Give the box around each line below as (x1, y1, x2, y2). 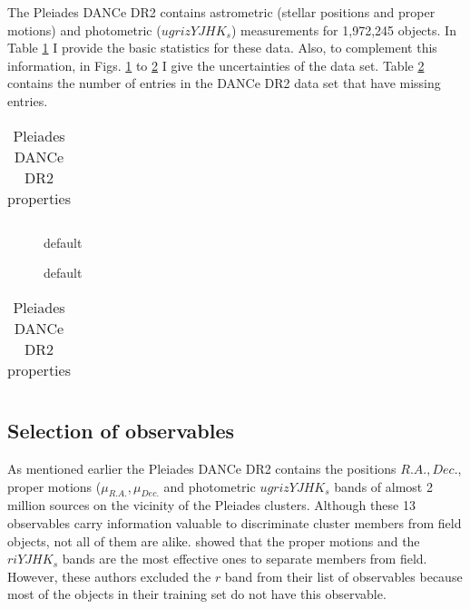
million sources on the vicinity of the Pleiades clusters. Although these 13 (7, 496, 416, 515)
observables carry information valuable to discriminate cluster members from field (7, 513, 462, 532)
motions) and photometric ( (7, 20, 162, 39)
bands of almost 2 (334, 476, 433, 496)
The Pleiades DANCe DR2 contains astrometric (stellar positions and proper (7, 3, 436, 21)
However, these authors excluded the (7, 566, 211, 585)
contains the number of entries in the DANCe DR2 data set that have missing (7, 74, 441, 93)
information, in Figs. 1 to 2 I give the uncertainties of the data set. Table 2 (7, 55, 425, 74)
